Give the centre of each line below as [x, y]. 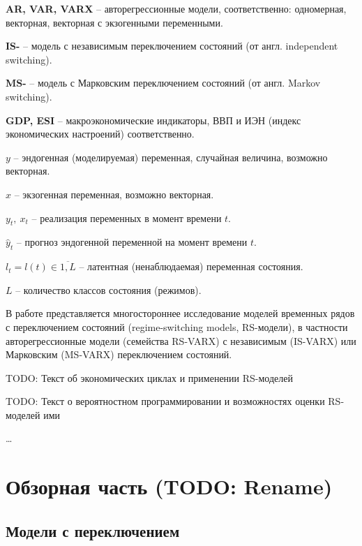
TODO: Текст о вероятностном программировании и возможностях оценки [165, 401]
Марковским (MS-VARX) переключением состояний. [119, 354]
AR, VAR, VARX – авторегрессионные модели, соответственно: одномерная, [176, 8]
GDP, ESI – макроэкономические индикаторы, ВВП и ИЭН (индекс [153, 120]
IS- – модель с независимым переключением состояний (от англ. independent [172, 46]
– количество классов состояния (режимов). [108, 289]
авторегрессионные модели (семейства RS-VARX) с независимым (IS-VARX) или [181, 340]
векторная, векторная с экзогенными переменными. [114, 22]
